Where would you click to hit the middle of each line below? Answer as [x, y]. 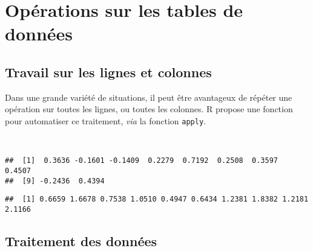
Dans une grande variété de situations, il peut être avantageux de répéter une [149, 97]
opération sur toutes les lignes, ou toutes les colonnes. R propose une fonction [149, 109]
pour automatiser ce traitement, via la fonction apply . [105, 120]
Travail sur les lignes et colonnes [108, 71]
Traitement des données [81, 240]
